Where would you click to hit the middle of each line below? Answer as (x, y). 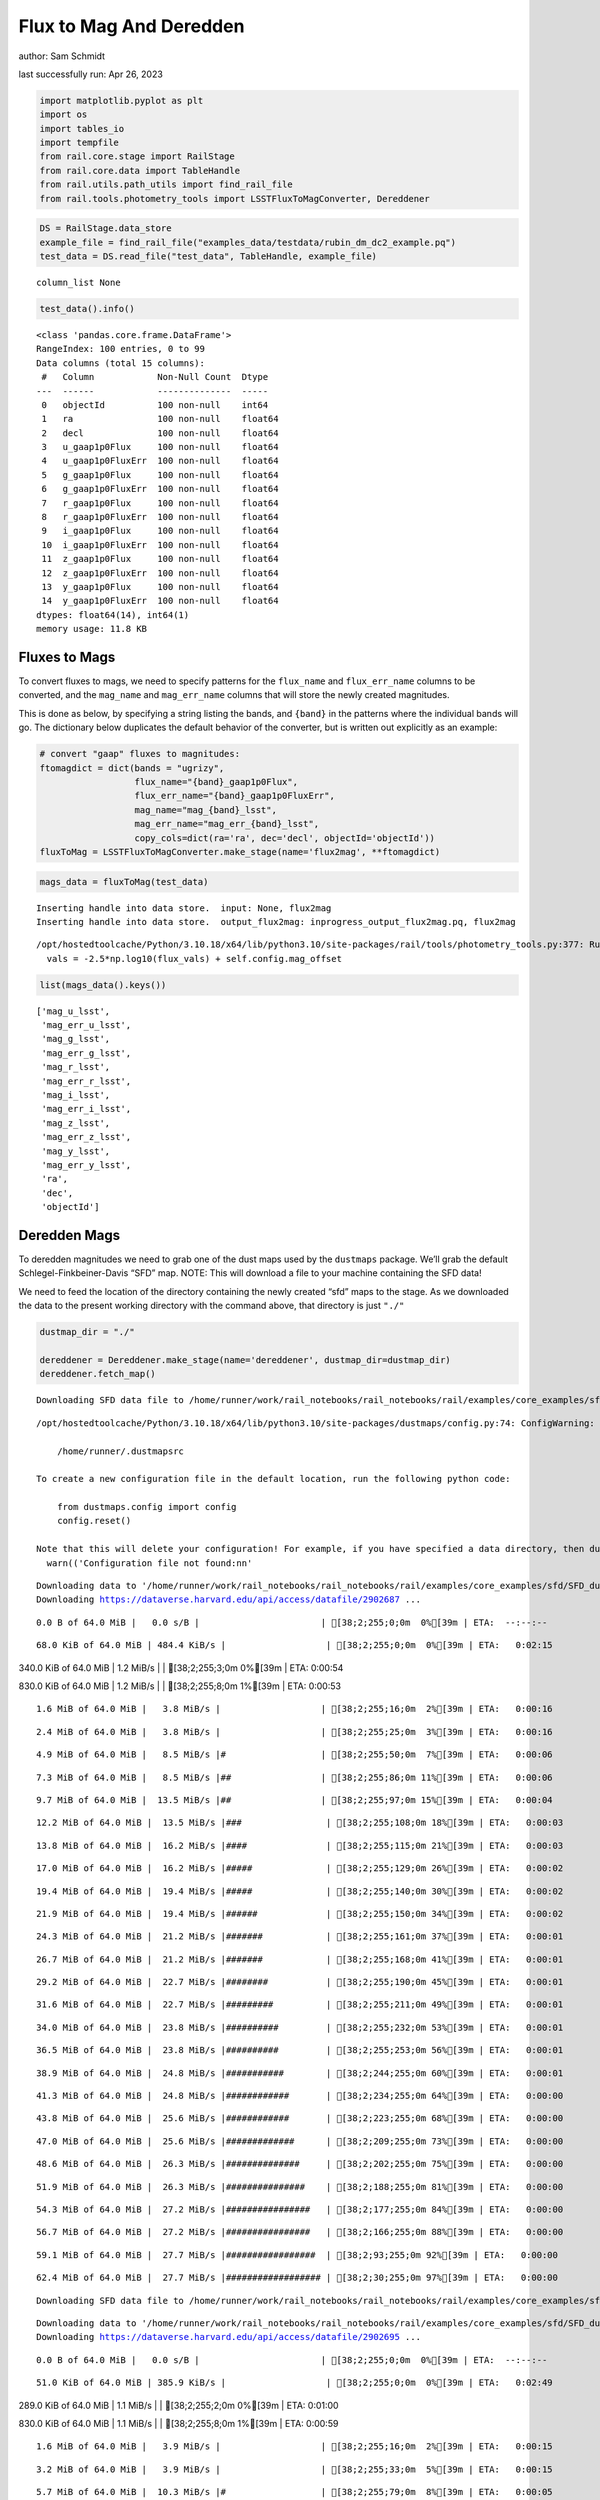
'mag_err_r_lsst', (86, 1081)
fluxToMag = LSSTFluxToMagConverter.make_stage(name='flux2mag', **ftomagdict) (240, 851)
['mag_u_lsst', (73, 1011)
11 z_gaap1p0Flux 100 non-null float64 (160, 559)
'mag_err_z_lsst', (86, 1137)
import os (63, 114)
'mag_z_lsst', (76, 1123)
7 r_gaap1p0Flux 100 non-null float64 (160, 503)
